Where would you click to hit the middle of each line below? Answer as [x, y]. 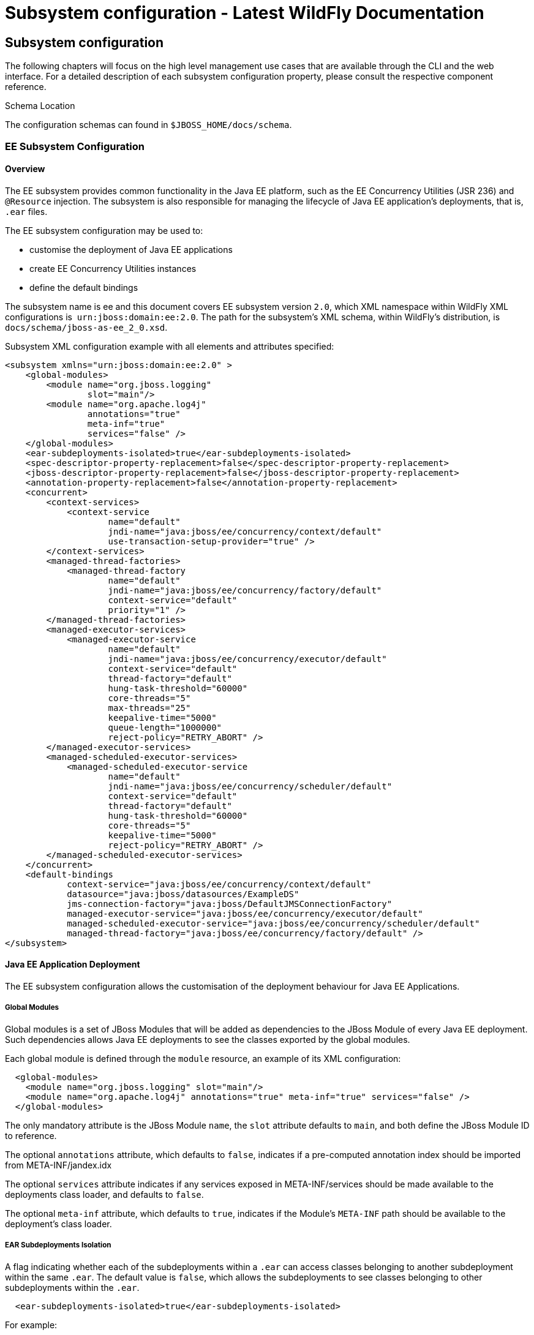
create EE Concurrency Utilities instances [113, 268]
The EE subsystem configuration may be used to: [104, 230]
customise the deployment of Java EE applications [131, 249]
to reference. [31, 1135]
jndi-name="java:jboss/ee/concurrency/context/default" [245, 531]
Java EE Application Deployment [73, 965]
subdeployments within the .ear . [72, 1287]
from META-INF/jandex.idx [58, 1165]
